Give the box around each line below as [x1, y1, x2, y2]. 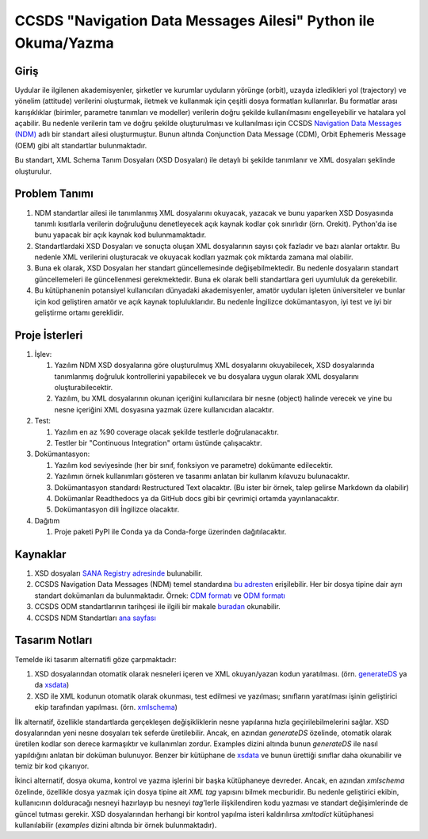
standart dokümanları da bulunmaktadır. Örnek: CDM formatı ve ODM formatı [34, 591, 285, 600]
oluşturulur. [14, 167, 52, 176]
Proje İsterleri [14, 328, 83, 342]
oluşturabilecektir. [54, 383, 113, 393]
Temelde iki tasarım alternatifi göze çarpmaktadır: [14, 654, 177, 664]
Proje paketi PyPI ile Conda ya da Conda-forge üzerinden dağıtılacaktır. [54, 527, 287, 537]
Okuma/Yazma [14, 34, 114, 52]
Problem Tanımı [14, 187, 94, 201]
